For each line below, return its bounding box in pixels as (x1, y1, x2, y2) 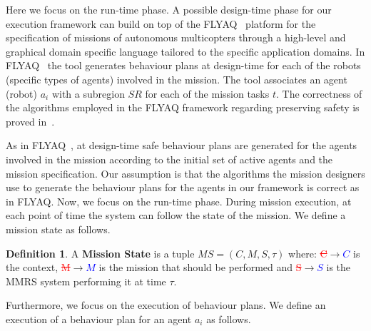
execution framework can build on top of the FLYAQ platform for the (6, 16, 316, 31)
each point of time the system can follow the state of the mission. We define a (6, 208, 346, 223)
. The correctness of (275, 86, 362, 101)
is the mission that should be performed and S (98, 260, 302, 275)
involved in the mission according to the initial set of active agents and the (6, 151, 333, 166)
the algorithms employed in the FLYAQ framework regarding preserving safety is (6, 100, 360, 115)
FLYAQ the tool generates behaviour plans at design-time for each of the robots (6, 58, 361, 73)
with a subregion (51, 86, 125, 101)
